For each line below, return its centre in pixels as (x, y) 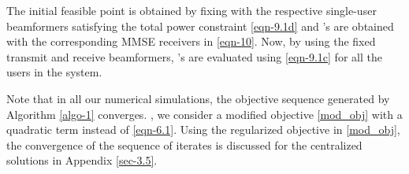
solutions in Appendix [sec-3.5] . (82, 160)
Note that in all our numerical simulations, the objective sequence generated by (198, 98)
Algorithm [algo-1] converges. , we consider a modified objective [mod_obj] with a (204, 114)
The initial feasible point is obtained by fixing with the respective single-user (191, 10)
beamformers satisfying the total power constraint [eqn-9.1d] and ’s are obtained (200, 26)
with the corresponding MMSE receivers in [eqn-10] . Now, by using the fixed (191, 41)
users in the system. (54, 72)
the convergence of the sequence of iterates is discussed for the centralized (184, 144)
